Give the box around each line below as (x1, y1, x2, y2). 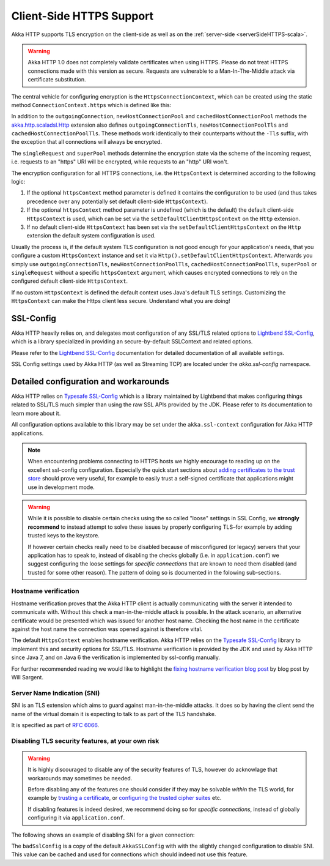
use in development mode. (28, 483, 95, 491)
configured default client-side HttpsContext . (11, 277, 128, 285)
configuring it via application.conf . (28, 814, 125, 821)
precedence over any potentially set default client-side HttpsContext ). (26, 198, 208, 205)
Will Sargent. (11, 673, 44, 681)
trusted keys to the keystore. (28, 532, 100, 539)
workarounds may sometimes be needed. (28, 774, 133, 782)
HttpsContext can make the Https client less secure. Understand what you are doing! (11, 297, 230, 305)
